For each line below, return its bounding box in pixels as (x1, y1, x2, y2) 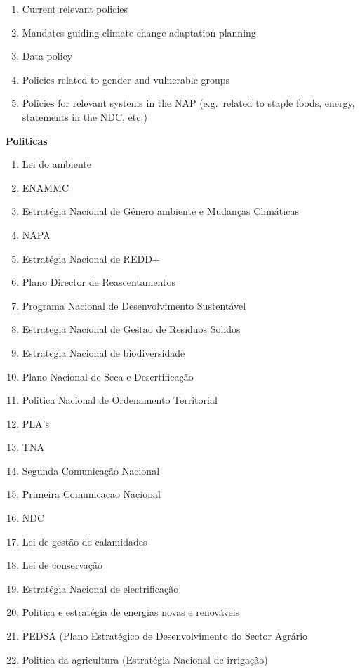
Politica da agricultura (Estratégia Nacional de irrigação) (22, 652, 268, 666)
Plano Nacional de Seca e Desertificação (22, 369, 194, 383)
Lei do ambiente (22, 157, 91, 171)
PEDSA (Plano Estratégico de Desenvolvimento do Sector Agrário (22, 628, 308, 643)
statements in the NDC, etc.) (22, 109, 147, 124)
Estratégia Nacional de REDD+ (22, 251, 160, 265)
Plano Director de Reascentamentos (22, 275, 175, 289)
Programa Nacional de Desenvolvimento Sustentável (22, 298, 246, 312)
